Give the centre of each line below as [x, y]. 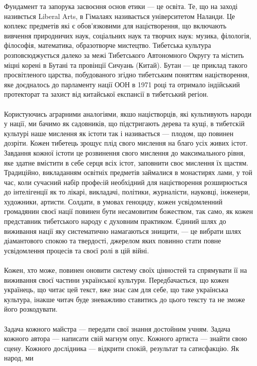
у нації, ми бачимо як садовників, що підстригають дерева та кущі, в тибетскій [125, 123]
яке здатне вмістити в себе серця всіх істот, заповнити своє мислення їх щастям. [126, 162]
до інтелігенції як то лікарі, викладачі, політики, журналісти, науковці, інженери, [127, 192]
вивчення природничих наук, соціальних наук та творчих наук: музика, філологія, [128, 35]
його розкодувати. [31, 309]
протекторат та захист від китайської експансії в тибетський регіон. [106, 94]
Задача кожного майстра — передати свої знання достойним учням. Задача [117, 328]
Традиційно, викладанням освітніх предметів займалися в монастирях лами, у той [128, 172]
